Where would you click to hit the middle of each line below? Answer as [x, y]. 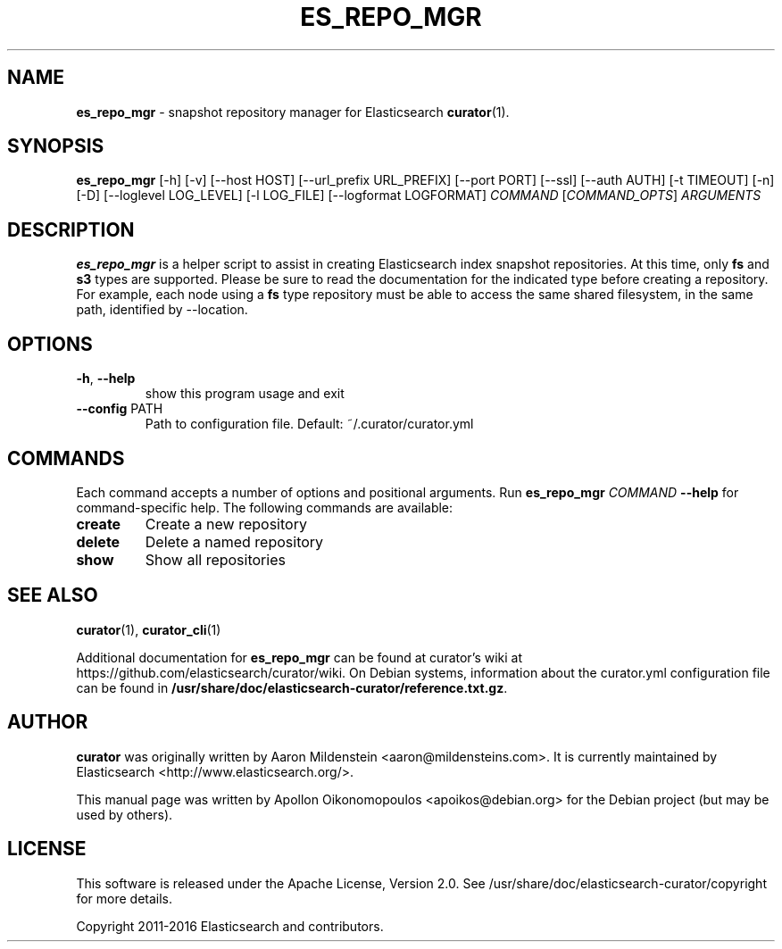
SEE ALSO [53, 595]
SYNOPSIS [56, 146]
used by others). [125, 814]
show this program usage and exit [245, 394]
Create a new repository [226, 524]
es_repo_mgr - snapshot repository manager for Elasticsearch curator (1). [293, 112]
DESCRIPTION [71, 229]
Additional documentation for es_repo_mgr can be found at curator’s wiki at [299, 657]
